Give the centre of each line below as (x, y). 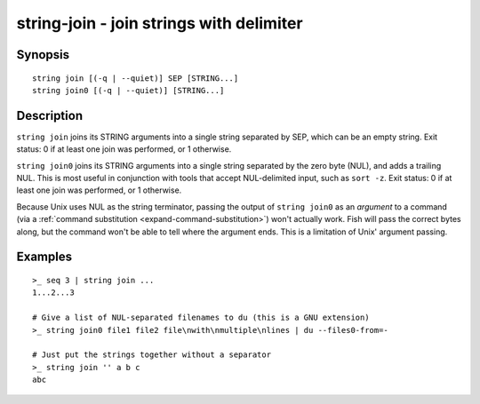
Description (50, 115)
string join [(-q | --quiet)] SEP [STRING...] (136, 78)
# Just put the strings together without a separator (152, 355)
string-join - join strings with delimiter (160, 23)
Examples (44, 257)
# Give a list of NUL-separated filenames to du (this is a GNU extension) (201, 318)
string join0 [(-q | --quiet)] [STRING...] (128, 90)
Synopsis (43, 55)
